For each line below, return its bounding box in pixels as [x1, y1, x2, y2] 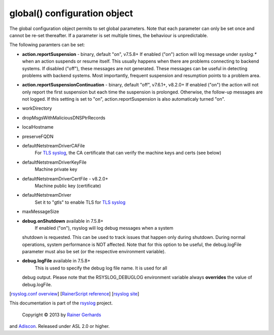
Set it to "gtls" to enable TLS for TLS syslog [35, 199, 126, 205]
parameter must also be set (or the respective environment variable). [22, 249, 166, 255]
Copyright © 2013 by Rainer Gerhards [22, 312, 101, 318]
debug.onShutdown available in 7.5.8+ [22, 218, 104, 224]
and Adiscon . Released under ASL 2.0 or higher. [9, 323, 110, 329]
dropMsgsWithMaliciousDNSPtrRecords [22, 114, 106, 120]
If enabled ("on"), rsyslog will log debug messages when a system [35, 225, 174, 231]
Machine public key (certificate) [35, 182, 101, 189]
